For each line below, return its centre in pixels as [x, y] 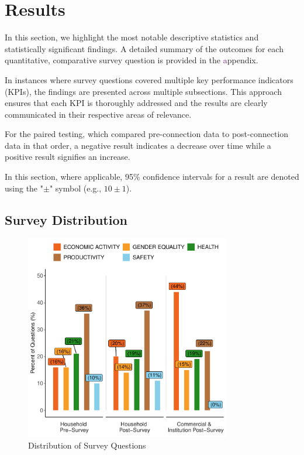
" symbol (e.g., [75, 188]
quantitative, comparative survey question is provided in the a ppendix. [132, 60]
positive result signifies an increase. [68, 157]
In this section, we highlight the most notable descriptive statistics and [132, 37]
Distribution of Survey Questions [87, 445]
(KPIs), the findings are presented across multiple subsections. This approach [143, 91]
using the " [24, 188]
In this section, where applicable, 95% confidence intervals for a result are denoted [152, 177]
